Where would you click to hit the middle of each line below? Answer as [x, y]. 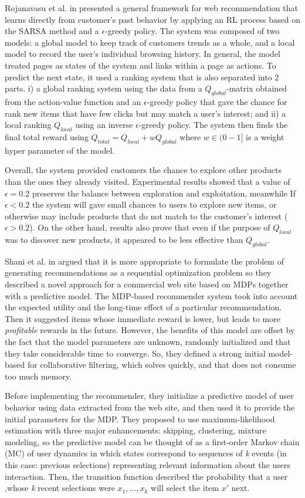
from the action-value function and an [73, 101]
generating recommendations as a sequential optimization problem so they [138, 272]
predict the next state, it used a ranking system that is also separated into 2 [142, 77]
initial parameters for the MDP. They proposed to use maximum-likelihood [140, 419]
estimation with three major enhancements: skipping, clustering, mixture [135, 430]
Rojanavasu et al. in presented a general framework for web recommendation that [151, 8]
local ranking [28, 125]
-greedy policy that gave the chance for [217, 101]
